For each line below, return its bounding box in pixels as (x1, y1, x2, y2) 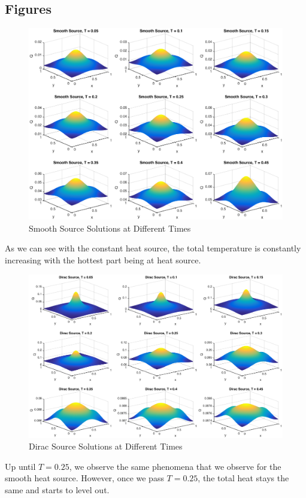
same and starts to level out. (5, 483, 110, 496)
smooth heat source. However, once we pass (5, 472, 164, 484)
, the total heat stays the (198, 472, 289, 484)
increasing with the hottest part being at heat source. (5, 254, 201, 266)
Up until (5, 460, 36, 472)
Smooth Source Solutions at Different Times (29, 221, 191, 234)
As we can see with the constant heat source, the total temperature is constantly (5, 242, 301, 254)
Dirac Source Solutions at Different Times (29, 440, 183, 453)
